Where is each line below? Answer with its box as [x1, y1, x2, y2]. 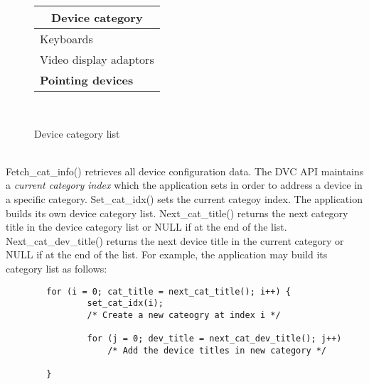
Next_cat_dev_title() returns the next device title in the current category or [6, 233, 344, 248]
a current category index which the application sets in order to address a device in [6, 177, 363, 192]
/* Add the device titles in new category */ [107, 345, 327, 356]
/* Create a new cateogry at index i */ [87, 309, 281, 320]
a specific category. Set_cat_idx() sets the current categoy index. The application [6, 191, 363, 206]
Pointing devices [40, 72, 134, 88]
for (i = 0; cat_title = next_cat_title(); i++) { [46, 286, 291, 297]
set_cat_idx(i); [87, 298, 164, 309]
